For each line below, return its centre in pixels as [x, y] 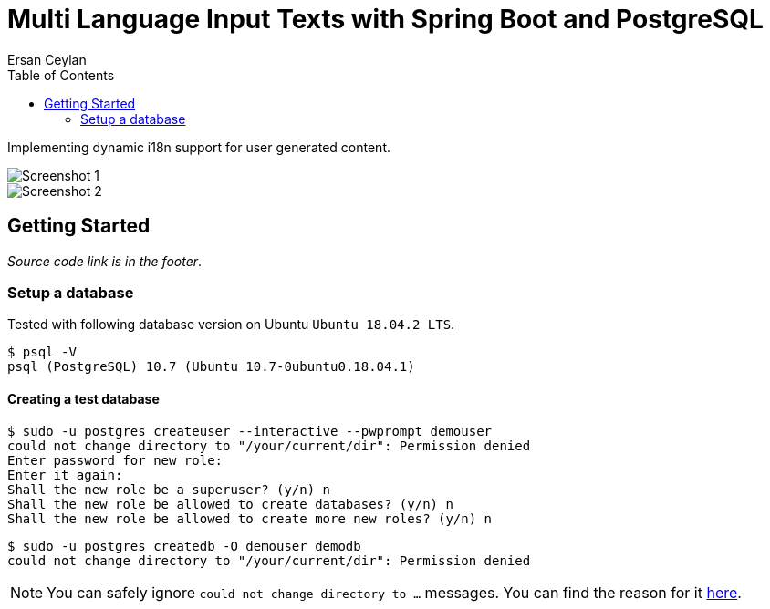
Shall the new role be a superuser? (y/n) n [169, 489]
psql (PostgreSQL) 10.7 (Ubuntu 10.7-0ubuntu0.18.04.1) [211, 367]
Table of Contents [61, 75]
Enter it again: [65, 475]
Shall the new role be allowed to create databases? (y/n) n [230, 504]
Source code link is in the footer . [105, 261]
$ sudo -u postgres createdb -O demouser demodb [184, 546]
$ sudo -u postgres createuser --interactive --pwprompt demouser [250, 431]
